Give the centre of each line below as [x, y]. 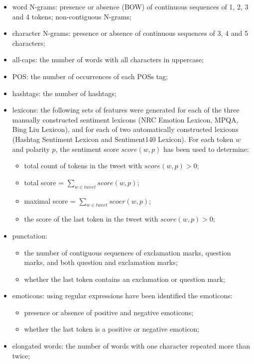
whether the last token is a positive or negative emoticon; [112, 329]
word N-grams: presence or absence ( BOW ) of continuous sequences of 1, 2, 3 [130, 6]
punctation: [30, 235]
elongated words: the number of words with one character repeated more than [131, 346]
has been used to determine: [206, 149]
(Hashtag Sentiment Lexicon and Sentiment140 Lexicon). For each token [123, 139]
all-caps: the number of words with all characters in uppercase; [108, 60]
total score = [44, 182]
